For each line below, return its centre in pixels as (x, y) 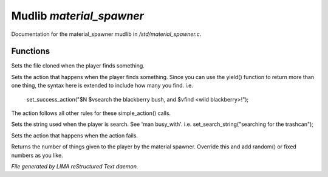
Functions (31, 51)
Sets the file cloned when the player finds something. (78, 66)
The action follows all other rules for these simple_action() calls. (91, 113)
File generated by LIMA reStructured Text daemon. (75, 166)
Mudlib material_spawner (77, 16)
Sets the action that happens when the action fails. (75, 135)
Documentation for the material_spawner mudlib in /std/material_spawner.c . (106, 34)
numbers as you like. (37, 155)
